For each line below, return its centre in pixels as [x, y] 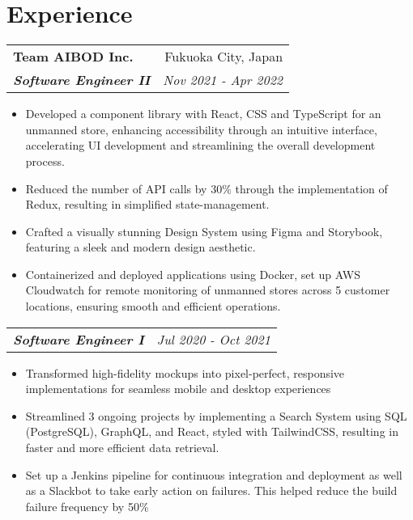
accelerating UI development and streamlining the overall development [200, 145]
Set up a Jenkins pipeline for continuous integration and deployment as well [214, 474]
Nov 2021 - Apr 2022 [223, 80]
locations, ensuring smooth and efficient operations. [153, 306]
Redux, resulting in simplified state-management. [147, 204]
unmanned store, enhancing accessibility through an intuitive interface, [201, 129]
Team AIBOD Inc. [73, 57]
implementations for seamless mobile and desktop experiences [178, 389]
